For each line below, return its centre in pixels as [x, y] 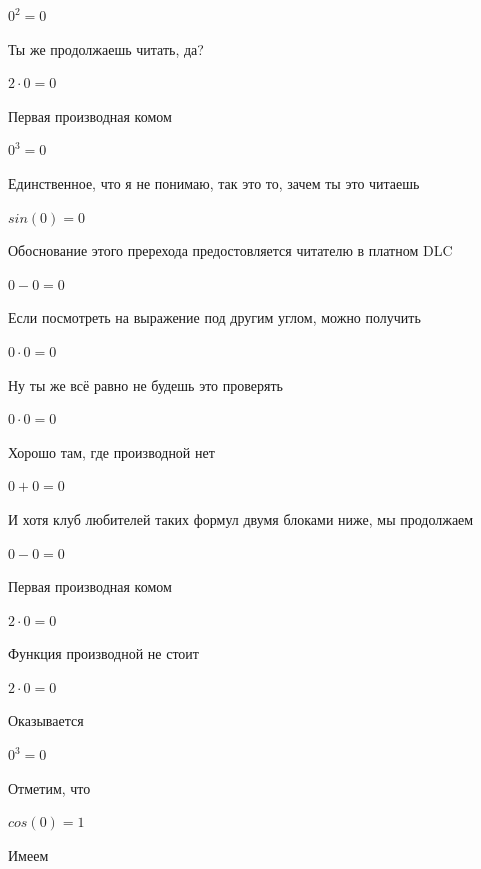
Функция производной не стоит [103, 653]
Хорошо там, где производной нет [111, 451]
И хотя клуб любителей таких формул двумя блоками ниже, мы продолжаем [241, 518]
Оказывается [46, 720]
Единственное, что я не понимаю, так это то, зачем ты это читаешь [214, 182]
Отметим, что [49, 787]
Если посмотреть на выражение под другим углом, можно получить [214, 317]
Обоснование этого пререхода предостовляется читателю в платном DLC [230, 250]
